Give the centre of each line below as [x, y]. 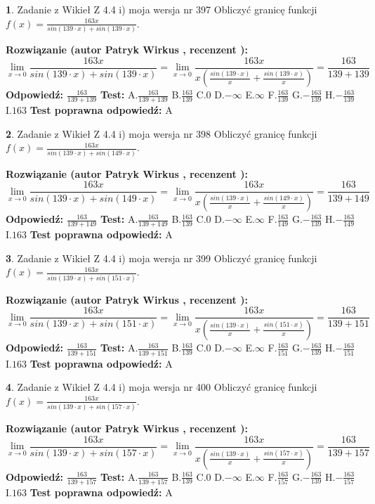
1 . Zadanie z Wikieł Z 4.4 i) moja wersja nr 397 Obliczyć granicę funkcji [162, 9]
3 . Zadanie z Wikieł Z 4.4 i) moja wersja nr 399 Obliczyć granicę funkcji [162, 258]
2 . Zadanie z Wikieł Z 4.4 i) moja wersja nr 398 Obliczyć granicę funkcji [162, 133]
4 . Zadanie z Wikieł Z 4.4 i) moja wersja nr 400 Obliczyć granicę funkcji [162, 387]
